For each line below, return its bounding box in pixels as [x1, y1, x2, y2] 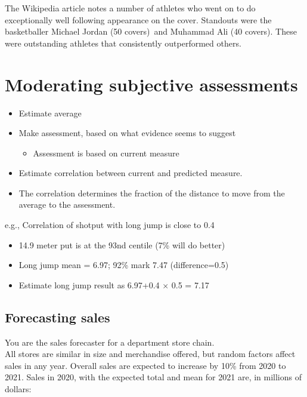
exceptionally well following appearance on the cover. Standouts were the [5, 13, 272, 26]
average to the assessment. [18, 198, 116, 211]
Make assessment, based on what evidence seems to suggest [18, 127, 236, 139]
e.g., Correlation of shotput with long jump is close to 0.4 [5, 218, 215, 231]
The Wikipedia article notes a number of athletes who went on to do [5, 2, 256, 14]
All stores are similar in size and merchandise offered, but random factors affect [5, 347, 296, 360]
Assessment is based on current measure [33, 146, 179, 159]
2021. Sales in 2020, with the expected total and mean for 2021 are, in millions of [5, 371, 302, 383]
